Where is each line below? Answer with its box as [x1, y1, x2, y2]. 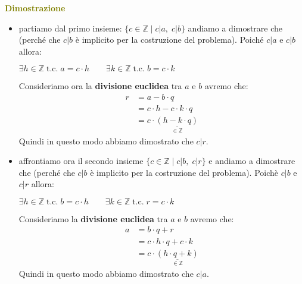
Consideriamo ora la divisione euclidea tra [18, 80, 182, 92]
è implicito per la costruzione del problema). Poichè [90, 166, 279, 178]
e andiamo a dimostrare [208, 154, 295, 167]
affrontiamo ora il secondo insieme [18, 154, 144, 167]
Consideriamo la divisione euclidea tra [18, 212, 168, 225]
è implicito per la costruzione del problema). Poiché [75, 33, 264, 46]
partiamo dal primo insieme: [18, 21, 122, 34]
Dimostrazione [5, 2, 66, 14]
